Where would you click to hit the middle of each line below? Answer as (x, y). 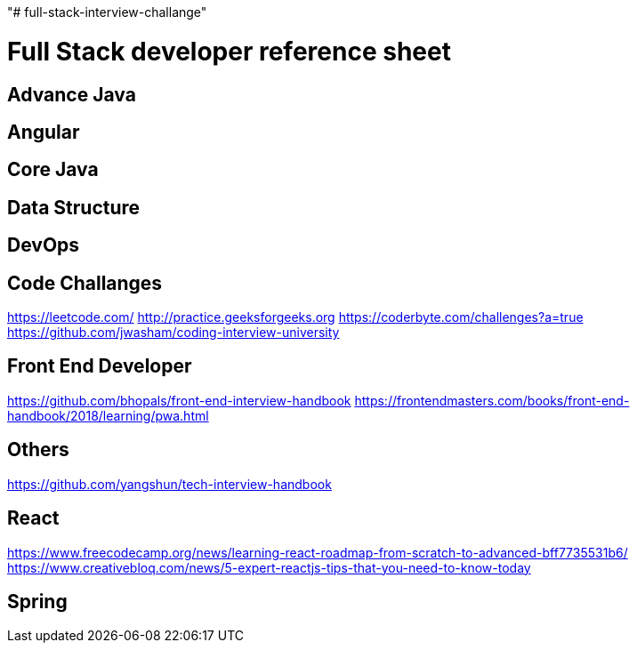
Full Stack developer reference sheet (229, 51)
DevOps (44, 245)
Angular (44, 132)
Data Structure (74, 207)
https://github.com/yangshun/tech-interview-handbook (169, 484)
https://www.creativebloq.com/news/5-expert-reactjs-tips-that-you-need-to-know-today (269, 567)
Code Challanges (85, 283)
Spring (37, 601)
